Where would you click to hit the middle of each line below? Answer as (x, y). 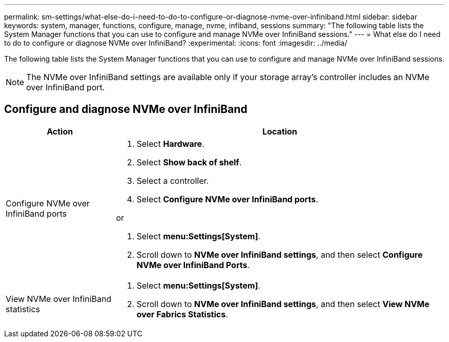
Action (60, 131)
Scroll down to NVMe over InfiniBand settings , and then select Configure (280, 254)
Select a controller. (173, 180)
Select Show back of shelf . (189, 162)
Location (280, 131)
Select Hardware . (170, 144)
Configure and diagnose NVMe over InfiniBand (126, 109)
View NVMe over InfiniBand (59, 299)
